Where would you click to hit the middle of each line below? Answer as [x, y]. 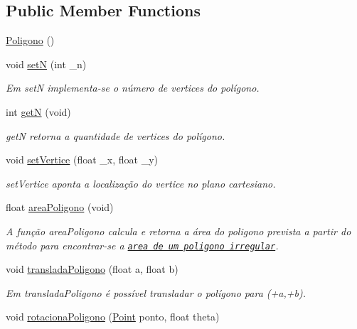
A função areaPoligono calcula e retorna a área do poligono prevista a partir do [178, 231]
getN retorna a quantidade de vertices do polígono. [116, 135]
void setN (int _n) [46, 64]
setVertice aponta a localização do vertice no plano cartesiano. [141, 183]
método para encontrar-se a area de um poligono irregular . [142, 245]
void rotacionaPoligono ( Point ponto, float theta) [113, 317]
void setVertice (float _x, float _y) [82, 160]
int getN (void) [38, 111]
